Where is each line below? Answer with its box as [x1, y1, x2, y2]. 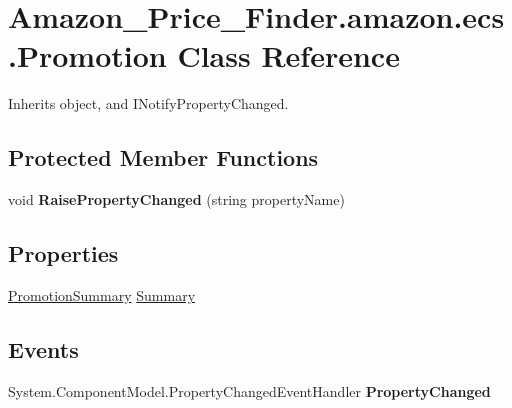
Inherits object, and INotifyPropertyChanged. [8, 93, 289, 114]
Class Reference [177, 35, 400, 76]
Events [8, 333, 79, 364]
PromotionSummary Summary [8, 284, 196, 305]
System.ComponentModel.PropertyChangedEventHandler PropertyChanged [8, 380, 491, 401]
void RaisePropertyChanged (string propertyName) [8, 189, 345, 210]
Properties [8, 238, 119, 269]
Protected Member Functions [8, 142, 319, 173]
